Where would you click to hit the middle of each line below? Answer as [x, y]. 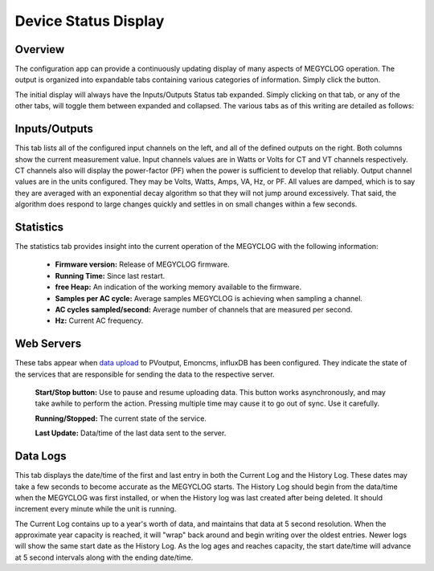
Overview [40, 49]
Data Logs [41, 457]
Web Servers [48, 344]
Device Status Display [90, 21]
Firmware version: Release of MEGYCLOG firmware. [142, 264]
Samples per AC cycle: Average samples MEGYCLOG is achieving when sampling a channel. [209, 298]
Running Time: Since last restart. [110, 275]
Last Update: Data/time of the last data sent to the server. [131, 433]
